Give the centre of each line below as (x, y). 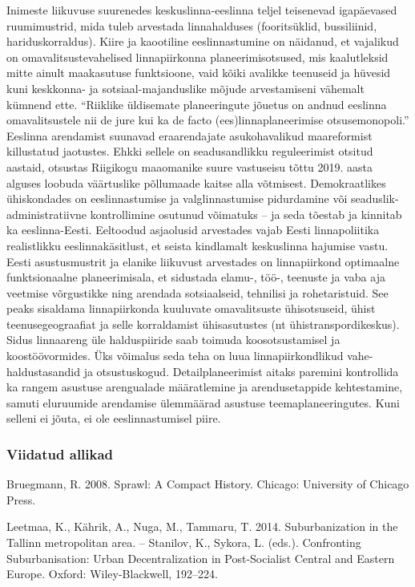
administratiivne (47, 214)
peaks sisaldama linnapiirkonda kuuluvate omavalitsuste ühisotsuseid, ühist (191, 308)
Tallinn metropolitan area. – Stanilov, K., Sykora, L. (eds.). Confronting (184, 542)
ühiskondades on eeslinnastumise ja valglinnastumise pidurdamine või (177, 198)
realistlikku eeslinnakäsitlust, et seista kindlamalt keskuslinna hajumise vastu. (197, 245)
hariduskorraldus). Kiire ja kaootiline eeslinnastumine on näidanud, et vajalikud (203, 41)
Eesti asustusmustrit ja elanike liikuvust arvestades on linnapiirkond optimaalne (203, 261)
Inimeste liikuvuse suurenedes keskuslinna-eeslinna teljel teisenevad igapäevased (202, 10)
